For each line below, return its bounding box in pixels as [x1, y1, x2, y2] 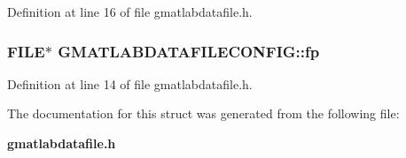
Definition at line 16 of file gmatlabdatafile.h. [7, 3, 253, 20]
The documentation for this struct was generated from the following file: [7, 104, 400, 123]
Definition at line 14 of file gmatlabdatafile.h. [7, 74, 253, 93]
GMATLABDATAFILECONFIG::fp [58, 40, 320, 62]
